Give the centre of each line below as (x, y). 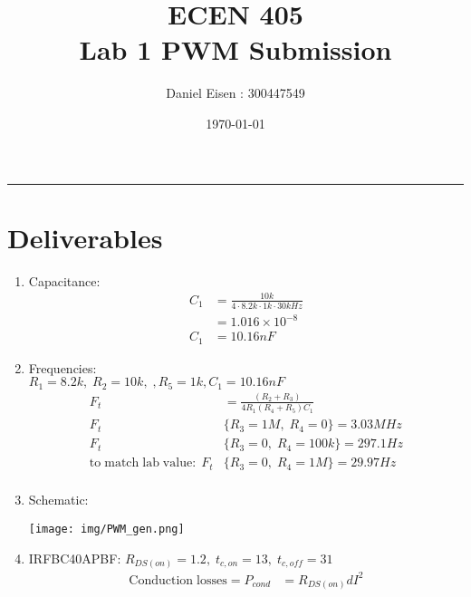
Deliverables (85, 237)
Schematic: (58, 500)
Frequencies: (62, 367)
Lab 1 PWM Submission (235, 49)
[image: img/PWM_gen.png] (106, 530)
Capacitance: (64, 280)
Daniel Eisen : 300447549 (235, 93)
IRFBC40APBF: (75, 558)
